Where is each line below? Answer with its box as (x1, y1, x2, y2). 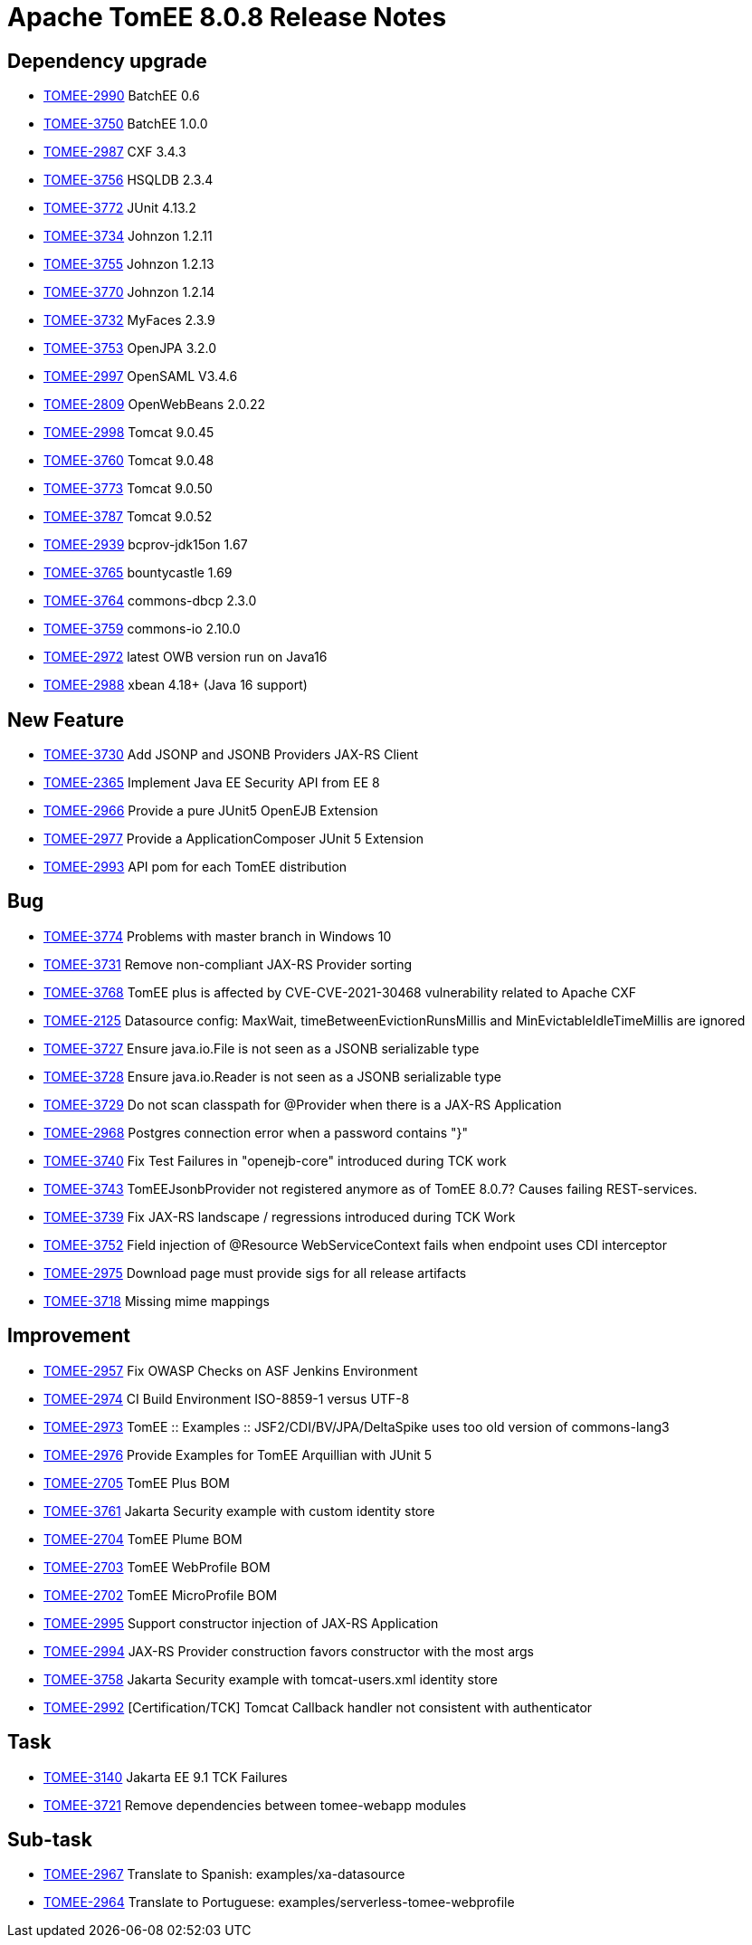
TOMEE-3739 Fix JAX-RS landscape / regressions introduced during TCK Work (43, 1208, 516, 1225)
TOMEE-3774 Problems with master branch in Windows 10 (43, 928, 392, 944)
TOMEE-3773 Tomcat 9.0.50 (43, 481, 213, 497)
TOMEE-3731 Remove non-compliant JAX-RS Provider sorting (43, 956, 413, 972)
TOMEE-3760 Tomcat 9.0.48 (43, 453, 214, 469)
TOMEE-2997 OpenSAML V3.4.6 (43, 368, 238, 385)
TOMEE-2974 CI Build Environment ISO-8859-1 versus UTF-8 (43, 1390, 410, 1406)
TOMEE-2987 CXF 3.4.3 (43, 144, 186, 160)
